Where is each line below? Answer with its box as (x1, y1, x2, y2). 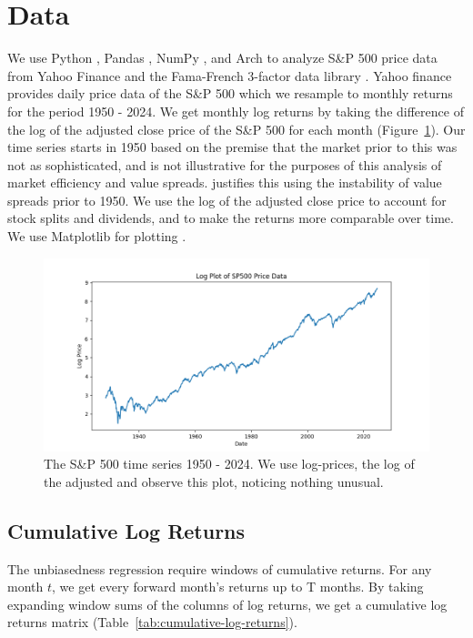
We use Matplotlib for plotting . (7, 227, 186, 246)
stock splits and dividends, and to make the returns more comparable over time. (7, 208, 454, 228)
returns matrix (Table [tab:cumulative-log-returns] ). (7, 613, 297, 632)
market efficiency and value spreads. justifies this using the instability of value (7, 173, 442, 192)
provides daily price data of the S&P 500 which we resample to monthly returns (7, 84, 453, 103)
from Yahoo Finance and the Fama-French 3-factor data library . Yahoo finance (7, 66, 452, 85)
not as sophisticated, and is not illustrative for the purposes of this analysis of (7, 155, 442, 174)
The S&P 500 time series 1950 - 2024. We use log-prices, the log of (44, 454, 415, 473)
